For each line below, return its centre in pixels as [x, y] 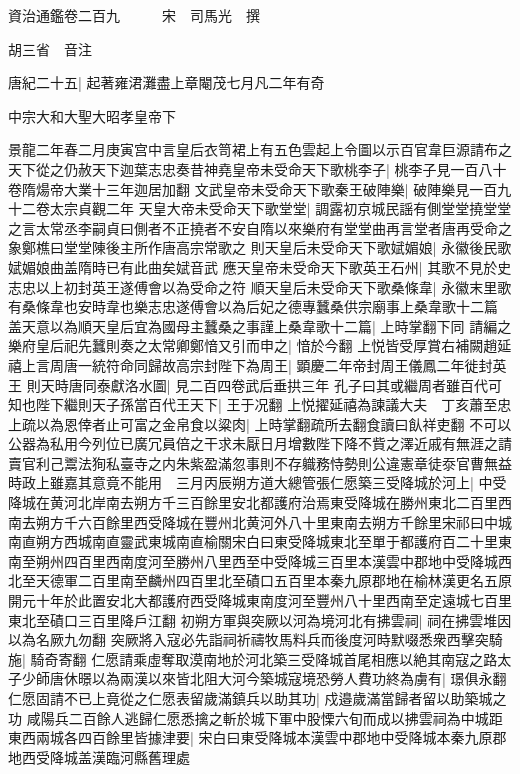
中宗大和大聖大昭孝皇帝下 [92, 115]
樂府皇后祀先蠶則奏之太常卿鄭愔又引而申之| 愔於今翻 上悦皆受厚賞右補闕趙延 [260, 345]
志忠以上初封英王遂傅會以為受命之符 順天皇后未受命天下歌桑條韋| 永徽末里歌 [260, 286]
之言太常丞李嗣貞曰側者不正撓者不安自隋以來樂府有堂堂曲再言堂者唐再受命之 [260, 227]
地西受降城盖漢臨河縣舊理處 [99, 756]
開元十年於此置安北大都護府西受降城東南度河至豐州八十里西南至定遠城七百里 [260, 600]
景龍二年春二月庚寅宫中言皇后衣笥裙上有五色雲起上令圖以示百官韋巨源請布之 [260, 149]
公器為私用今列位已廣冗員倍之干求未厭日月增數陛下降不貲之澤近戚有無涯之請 [260, 443]
